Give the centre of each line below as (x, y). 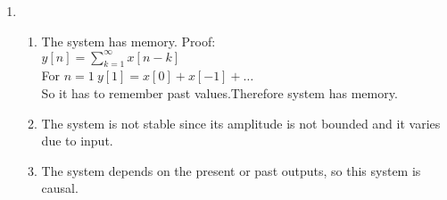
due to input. (77, 141)
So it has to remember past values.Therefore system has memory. (219, 93)
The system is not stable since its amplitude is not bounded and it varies (241, 123)
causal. (60, 188)
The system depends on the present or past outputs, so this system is (231, 170)
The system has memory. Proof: (128, 41)
